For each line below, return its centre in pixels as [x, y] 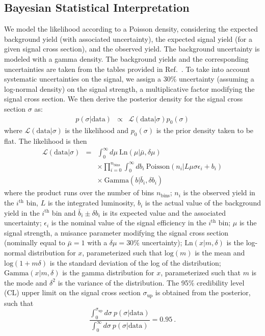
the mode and [26, 282]
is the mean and [220, 253]
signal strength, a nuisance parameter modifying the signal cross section [116, 232]
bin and [64, 212]
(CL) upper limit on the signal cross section [72, 292]
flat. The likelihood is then [46, 141]
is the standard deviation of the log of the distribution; [135, 262]
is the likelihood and [97, 130]
